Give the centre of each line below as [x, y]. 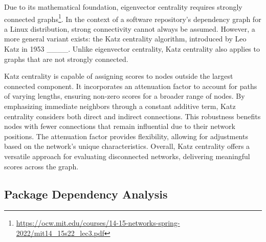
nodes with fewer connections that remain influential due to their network [120, 126]
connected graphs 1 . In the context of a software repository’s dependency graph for [133, 18]
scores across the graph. [41, 166]
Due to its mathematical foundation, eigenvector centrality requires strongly [123, 7]
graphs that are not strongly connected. [66, 59]
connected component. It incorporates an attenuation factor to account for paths [131, 86]
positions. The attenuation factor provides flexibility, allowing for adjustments [126, 136]
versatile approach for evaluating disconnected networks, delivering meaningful [127, 156]
